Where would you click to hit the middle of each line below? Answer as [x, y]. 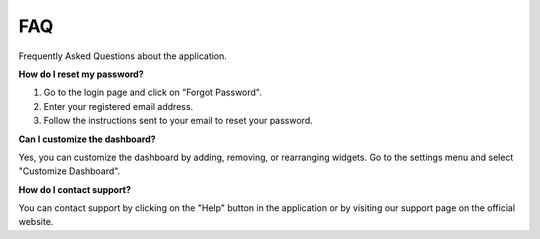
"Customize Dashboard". [69, 171]
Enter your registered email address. [118, 106]
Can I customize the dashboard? [87, 139]
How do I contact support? [75, 189]
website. [36, 222]
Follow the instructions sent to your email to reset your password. [178, 121]
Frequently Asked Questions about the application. [122, 56]
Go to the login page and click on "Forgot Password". [152, 92]
